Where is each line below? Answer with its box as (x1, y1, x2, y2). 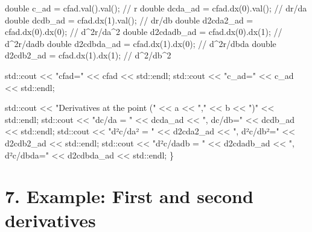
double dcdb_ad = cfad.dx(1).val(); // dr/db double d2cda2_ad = (5, 13, 253, 26)
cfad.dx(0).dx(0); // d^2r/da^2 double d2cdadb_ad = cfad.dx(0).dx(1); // (5, 25, 282, 38)
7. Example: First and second (5, 184, 253, 208)
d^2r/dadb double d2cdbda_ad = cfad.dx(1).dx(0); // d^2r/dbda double (5, 37, 276, 49)
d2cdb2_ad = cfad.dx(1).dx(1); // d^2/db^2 (5, 49, 171, 61)
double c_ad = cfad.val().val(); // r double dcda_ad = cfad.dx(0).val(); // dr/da (5, 2, 307, 14)
